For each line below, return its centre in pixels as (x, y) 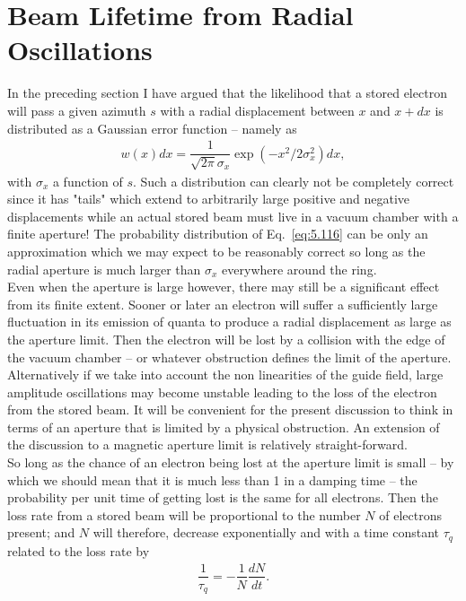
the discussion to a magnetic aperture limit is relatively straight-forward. (207, 444)
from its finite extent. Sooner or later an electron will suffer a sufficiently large (223, 304)
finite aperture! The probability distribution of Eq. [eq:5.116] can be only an (218, 234)
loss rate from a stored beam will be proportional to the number (184, 514)
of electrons (410, 514)
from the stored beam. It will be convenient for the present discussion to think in (230, 409)
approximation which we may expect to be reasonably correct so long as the (216, 251)
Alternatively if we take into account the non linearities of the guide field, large (225, 375)
